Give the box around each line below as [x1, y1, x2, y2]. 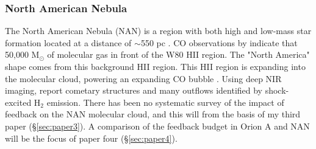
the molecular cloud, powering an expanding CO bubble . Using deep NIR [5, 72, 282, 85]
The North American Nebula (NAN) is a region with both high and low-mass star [5, 24, 312, 37]
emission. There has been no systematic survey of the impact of [46, 95, 284, 108]
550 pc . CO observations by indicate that [140, 36, 298, 49]
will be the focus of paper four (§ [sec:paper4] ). [5, 131, 178, 144]
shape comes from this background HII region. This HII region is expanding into [5, 60, 306, 72]
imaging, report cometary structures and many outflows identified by [5, 84, 263, 97]
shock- [265, 84, 289, 97]
